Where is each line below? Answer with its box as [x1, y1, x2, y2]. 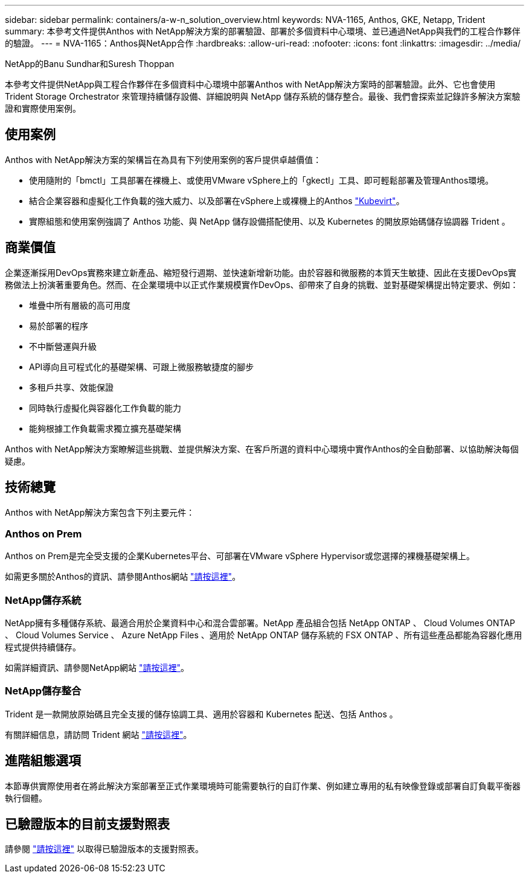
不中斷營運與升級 [29, 341, 97, 351]
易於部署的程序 [29, 320, 88, 331]
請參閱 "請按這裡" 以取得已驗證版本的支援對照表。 [5, 844, 204, 854]
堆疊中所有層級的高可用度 [29, 300, 130, 310]
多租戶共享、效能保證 [29, 382, 114, 393]
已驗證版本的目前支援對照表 [5, 816, 170, 832]
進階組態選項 [5, 753, 81, 769]
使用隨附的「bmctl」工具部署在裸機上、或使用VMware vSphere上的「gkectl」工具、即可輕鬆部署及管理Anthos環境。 [29, 175, 494, 185]
